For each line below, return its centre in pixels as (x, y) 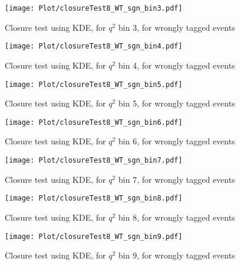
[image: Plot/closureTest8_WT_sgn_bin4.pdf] (94, 46)
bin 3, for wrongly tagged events (177, 27)
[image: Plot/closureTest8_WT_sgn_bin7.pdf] (94, 160)
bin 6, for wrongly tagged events (177, 141)
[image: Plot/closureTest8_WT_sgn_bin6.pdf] (94, 122)
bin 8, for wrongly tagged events (177, 217)
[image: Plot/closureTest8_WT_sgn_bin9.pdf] (94, 236)
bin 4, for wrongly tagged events (177, 65)
